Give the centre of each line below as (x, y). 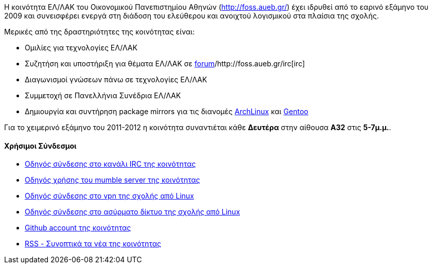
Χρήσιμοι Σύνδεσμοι (40, 146)
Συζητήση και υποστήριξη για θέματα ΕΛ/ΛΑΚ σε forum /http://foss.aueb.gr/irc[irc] (165, 64)
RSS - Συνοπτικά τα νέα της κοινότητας (93, 244)
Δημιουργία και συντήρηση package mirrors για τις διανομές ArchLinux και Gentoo (167, 111)
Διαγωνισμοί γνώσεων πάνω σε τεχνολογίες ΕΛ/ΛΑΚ (116, 79)
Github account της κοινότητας (78, 228)
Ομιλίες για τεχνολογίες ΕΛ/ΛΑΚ (81, 48)
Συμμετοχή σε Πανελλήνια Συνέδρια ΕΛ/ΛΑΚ (103, 95)
